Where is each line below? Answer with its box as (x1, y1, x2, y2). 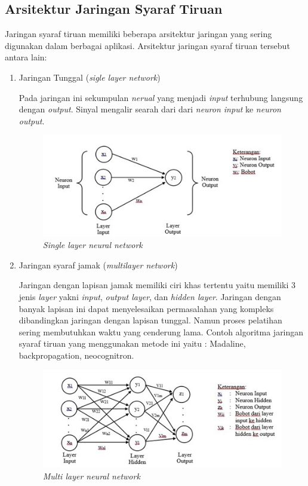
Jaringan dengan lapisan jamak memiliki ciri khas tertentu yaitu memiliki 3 (19, 279, 296, 291)
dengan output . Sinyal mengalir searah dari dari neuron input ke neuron (19, 103, 281, 115)
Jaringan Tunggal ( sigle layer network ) (19, 71, 161, 83)
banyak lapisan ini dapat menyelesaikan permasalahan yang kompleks (19, 302, 274, 314)
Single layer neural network (42, 239, 143, 251)
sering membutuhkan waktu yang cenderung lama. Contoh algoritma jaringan (19, 325, 304, 338)
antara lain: (5, 51, 47, 63)
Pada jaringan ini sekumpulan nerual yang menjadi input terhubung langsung (19, 91, 303, 103)
